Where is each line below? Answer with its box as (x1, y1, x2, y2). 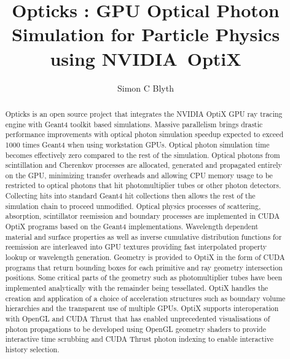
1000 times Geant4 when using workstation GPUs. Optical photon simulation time (5, 139, 270, 149)
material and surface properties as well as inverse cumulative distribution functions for (5, 231, 282, 242)
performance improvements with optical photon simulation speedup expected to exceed (5, 129, 284, 140)
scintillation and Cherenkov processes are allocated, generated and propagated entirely (5, 160, 282, 170)
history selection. (5, 344, 60, 354)
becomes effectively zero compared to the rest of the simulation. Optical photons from (5, 149, 280, 160)
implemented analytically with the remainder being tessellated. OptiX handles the (5, 283, 268, 293)
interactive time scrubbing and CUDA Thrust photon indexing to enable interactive (5, 334, 273, 344)
